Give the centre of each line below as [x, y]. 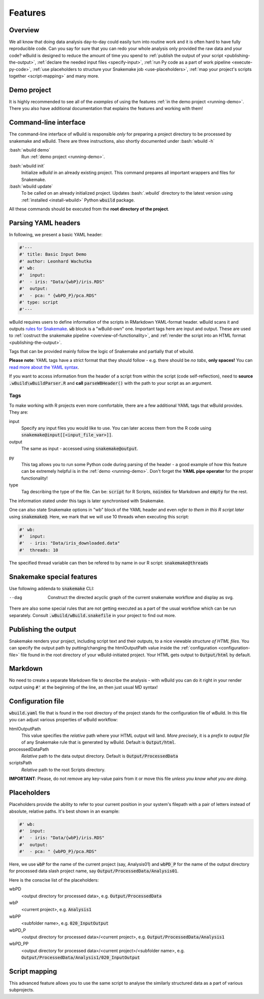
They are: [19, 412]
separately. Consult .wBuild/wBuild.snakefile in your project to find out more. [92, 615]
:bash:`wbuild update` [31, 186]
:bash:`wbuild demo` [30, 150]
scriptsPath [21, 763]
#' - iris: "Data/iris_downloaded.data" [70, 543]
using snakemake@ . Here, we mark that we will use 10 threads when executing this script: [99, 516]
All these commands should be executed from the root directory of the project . [89, 209]
